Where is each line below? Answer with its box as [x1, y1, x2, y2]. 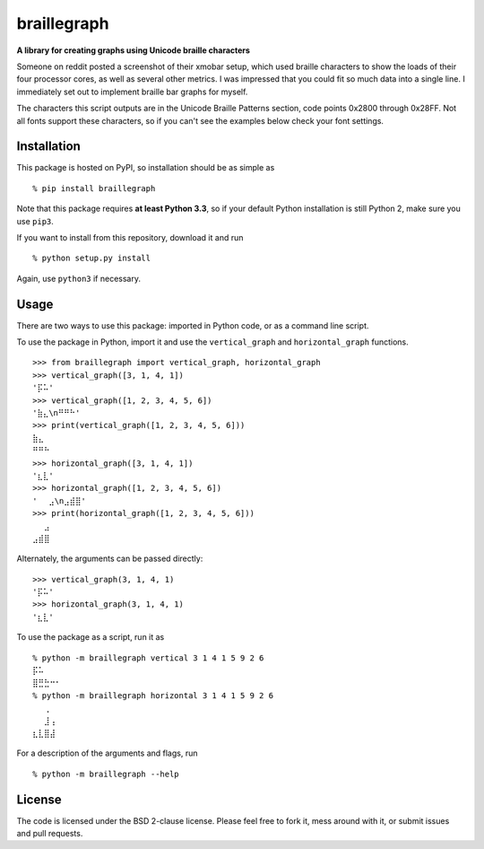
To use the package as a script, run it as [16, 632, 165, 643]
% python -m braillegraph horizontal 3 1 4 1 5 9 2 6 [32, 690, 273, 700]
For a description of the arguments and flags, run [16, 748, 198, 758]
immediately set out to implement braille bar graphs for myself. [16, 86, 248, 97]
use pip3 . [16, 215, 54, 226]
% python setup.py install [32, 253, 151, 264]
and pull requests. [16, 828, 83, 839]
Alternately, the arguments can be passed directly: [16, 553, 203, 565]
